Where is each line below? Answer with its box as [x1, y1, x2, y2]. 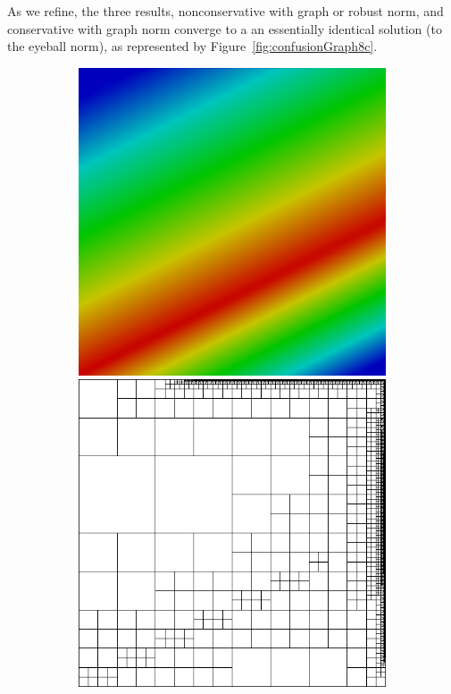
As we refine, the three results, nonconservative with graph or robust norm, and [7, 2, 444, 20]
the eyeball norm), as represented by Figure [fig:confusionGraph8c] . [7, 37, 378, 55]
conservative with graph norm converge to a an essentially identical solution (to [7, 19, 442, 38]
